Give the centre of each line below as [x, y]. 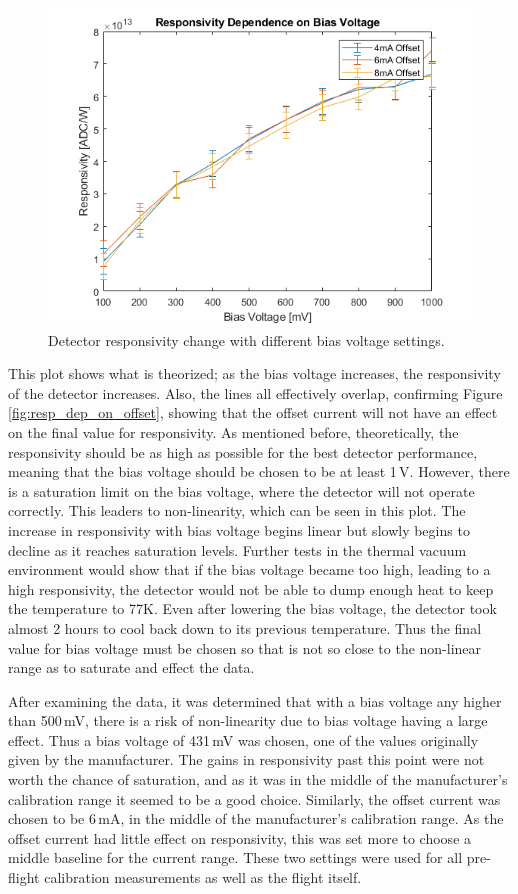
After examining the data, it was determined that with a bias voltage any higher [255, 700]
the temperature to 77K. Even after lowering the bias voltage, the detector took [252, 608]
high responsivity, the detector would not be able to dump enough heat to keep [251, 588]
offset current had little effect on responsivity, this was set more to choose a [240, 837]
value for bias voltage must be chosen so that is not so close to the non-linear [245, 647]
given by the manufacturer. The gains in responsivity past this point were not [246, 759]
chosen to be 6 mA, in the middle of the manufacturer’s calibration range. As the [256, 818]
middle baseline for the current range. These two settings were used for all [235, 857]
